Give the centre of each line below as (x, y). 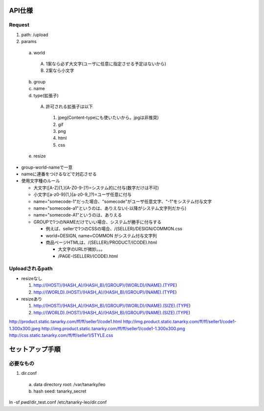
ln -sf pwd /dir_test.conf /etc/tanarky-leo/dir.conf (58, 402)
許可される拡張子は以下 (69, 106)
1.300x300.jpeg (25, 328)
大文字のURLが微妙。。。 (81, 249)
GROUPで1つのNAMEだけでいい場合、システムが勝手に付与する (98, 222)
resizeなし (32, 278)
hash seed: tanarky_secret (60, 391)
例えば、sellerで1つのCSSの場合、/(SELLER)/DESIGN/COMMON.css (114, 229)
